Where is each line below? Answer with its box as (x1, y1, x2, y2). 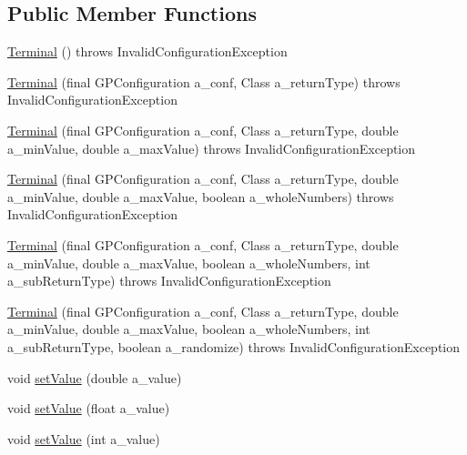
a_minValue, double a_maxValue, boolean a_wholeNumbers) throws (7, 187, 394, 206)
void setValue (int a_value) (7, 429, 160, 448)
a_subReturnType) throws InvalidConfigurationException (7, 271, 331, 290)
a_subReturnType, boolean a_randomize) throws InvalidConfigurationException (7, 337, 460, 356)
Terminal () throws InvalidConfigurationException (7, 42, 288, 61)
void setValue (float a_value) (7, 399, 170, 418)
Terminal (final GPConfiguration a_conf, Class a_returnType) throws (7, 72, 401, 91)
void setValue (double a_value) (7, 368, 182, 387)
